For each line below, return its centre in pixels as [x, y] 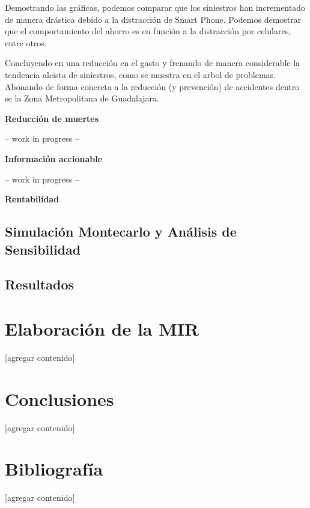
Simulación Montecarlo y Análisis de [121, 231]
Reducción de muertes [52, 118]
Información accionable [54, 158]
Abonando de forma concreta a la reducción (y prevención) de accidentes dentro [152, 86]
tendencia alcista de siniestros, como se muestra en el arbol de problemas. [140, 74]
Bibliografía [54, 469]
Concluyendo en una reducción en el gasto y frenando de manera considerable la [153, 63]
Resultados [39, 284]
